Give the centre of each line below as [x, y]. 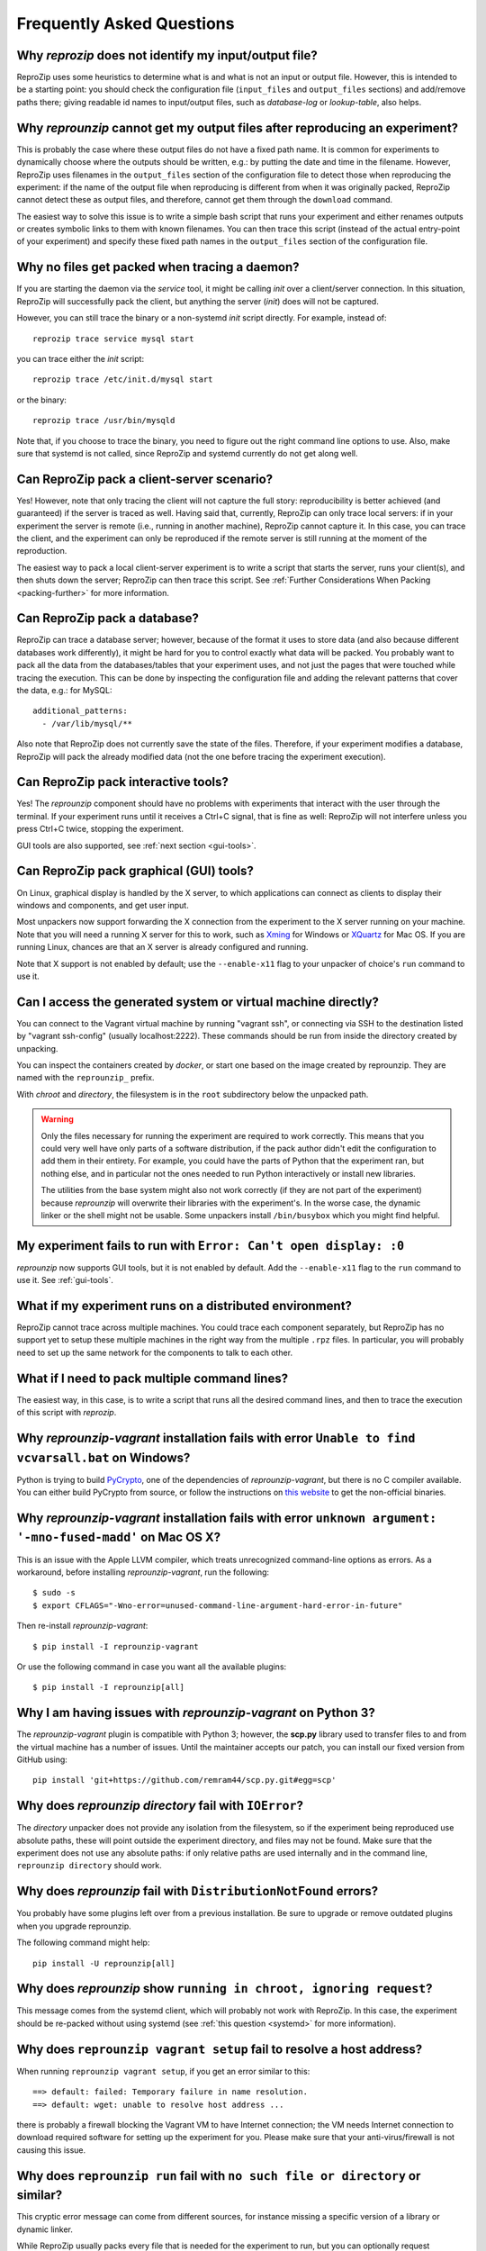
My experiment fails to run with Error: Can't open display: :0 [211, 1246]
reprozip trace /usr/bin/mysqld [104, 420]
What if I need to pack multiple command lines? [152, 1378]
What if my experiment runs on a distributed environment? [184, 1306]
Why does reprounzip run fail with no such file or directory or [219, 2176]
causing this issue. [51, 2150]
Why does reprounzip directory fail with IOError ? [160, 1806]
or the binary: [42, 400]
